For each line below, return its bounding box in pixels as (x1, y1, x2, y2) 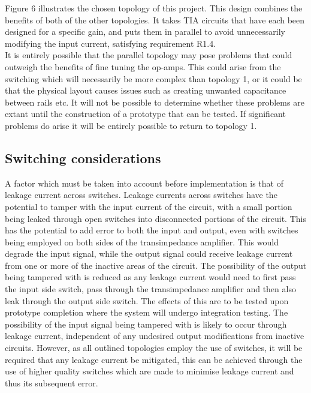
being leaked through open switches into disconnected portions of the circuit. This (5, 212, 306, 224)
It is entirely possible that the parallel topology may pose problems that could (5, 49, 292, 61)
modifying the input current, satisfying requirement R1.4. (5, 37, 216, 49)
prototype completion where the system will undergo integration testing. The (5, 306, 288, 319)
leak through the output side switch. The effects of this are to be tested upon (5, 294, 289, 307)
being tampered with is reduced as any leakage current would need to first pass (5, 271, 296, 283)
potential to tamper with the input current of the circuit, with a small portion (5, 200, 292, 212)
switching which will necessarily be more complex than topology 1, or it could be (5, 72, 302, 85)
